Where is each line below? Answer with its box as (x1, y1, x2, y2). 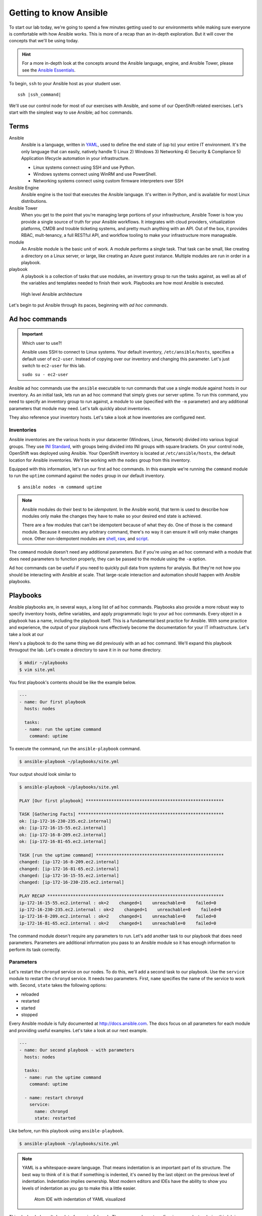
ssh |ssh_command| (17, 92, 62, 97)
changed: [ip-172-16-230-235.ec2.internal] (19, 879, 125, 885)
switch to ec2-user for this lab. (22, 362, 86, 368)
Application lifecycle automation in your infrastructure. (21, 156, 130, 161)
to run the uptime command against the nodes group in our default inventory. (9, 473, 165, 479)
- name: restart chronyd (24, 1095, 83, 1100)
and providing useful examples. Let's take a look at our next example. (9, 1027, 148, 1033)
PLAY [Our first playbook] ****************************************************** (19, 798, 224, 804)
